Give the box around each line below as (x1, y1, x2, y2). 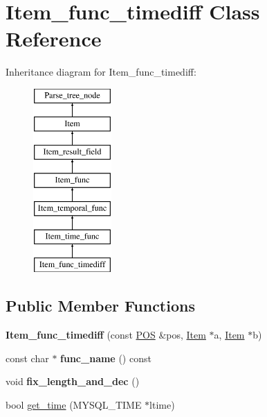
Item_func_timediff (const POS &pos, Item (6, 327, 206, 342)
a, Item (214, 327, 245, 342)
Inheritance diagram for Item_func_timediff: (6, 65, 196, 79)
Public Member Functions (6, 295, 195, 316)
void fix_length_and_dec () (6, 374, 140, 389)
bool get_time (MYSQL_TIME (6, 398, 142, 412)
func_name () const (60, 350, 151, 365)
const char (6, 350, 49, 365)
